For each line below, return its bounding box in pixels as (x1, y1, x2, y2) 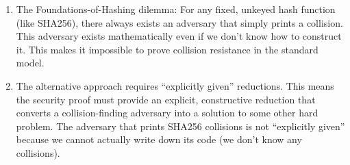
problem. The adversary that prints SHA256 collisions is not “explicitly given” (16, 118, 345, 133)
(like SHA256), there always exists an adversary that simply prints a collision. (16, 15, 343, 29)
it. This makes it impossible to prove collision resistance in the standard (16, 42, 318, 56)
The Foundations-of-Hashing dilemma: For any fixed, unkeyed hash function (16, 2, 336, 16)
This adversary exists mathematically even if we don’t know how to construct (16, 29, 342, 43)
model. (16, 55, 45, 70)
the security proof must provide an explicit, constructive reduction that (16, 92, 316, 106)
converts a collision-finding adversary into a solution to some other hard (16, 105, 318, 120)
